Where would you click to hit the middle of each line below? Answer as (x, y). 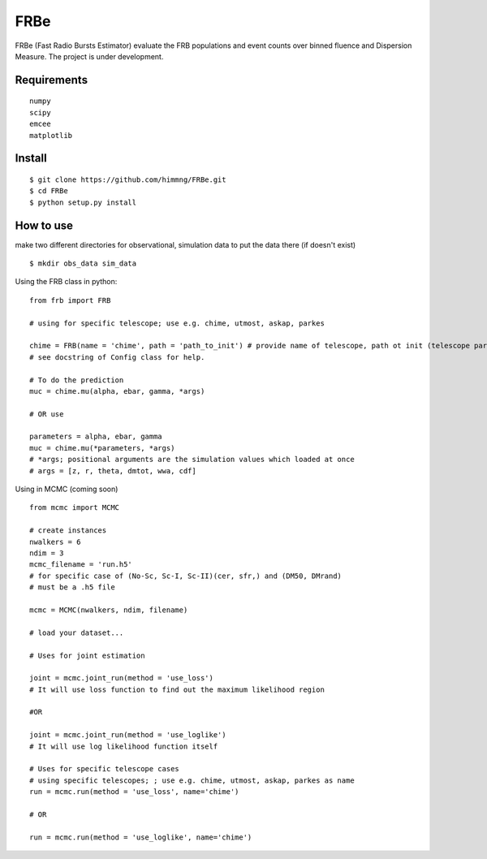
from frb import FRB (70, 300)
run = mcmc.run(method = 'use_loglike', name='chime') (141, 837)
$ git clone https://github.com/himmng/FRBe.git (128, 179)
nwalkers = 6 (55, 542)
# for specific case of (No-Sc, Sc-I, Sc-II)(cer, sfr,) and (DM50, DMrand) (186, 576)
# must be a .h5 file (72, 587)
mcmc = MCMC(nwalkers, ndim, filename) (109, 610)
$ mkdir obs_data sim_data (83, 263)
